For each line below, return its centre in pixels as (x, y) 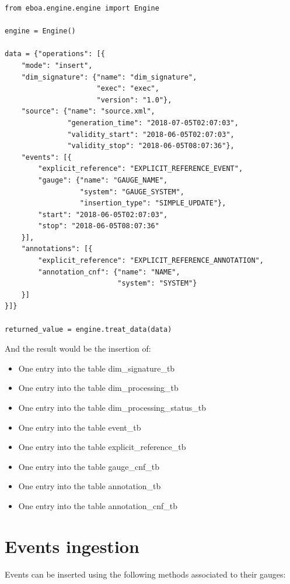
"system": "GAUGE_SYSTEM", (132, 192)
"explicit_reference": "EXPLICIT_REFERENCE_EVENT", (141, 169)
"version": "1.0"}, (134, 100)
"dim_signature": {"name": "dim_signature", (109, 77)
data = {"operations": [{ (55, 54)
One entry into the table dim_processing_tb (98, 388)
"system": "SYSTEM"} (157, 284)
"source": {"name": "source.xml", (88, 111)
